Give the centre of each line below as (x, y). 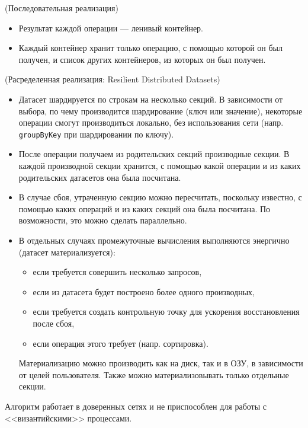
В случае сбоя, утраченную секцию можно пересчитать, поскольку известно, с (160, 197)
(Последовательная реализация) (62, 8)
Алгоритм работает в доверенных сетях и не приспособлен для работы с (136, 406)
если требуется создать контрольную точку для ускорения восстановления (166, 312)
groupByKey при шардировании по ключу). (96, 134)
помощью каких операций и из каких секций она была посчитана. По (145, 208)
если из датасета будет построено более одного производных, (144, 291)
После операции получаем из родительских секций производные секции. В (154, 154)
